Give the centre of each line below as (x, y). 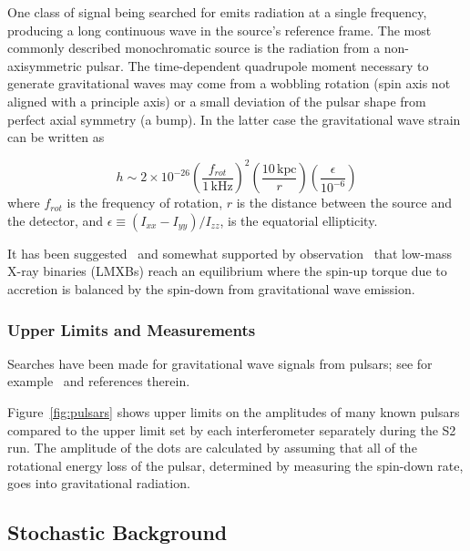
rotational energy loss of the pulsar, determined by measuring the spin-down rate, (235, 465)
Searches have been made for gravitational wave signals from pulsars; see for (220, 363)
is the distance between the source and (344, 203)
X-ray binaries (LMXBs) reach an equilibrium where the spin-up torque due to (227, 271)
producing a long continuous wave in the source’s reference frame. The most (220, 30)
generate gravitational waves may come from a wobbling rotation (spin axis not (229, 83)
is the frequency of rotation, (145, 203)
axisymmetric (45, 65)
